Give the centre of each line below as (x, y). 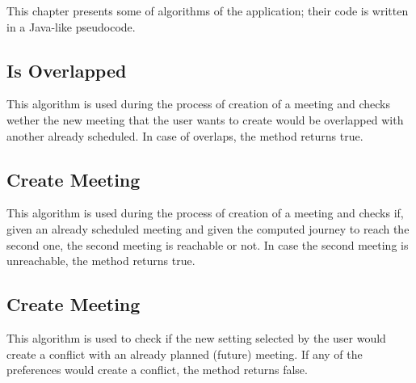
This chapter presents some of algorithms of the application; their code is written (208, 11)
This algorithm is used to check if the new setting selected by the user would (196, 337)
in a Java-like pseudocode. (71, 26)
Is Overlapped (67, 70)
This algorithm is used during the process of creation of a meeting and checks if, (205, 213)
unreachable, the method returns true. (101, 261)
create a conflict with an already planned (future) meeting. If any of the (185, 354)
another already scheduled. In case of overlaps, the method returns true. (185, 135)
